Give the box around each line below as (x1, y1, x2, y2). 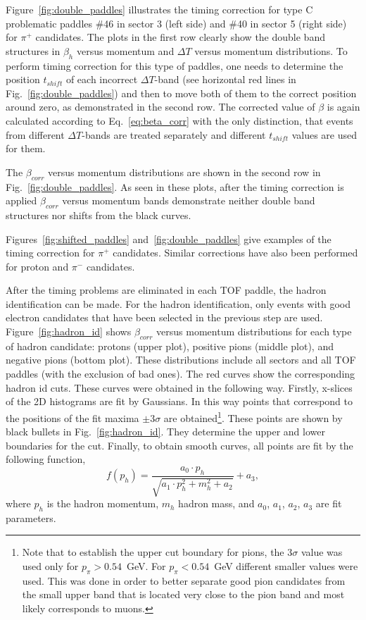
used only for (22, 559, 79, 573)
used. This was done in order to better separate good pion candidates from (22, 573, 346, 588)
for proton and (6, 259, 69, 273)
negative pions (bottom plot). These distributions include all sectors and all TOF (6, 352, 356, 367)
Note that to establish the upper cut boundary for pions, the (22, 545, 284, 559)
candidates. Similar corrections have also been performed (113, 245, 358, 260)
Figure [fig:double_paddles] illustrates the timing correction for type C (6, 2, 313, 16)
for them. (6, 141, 46, 156)
